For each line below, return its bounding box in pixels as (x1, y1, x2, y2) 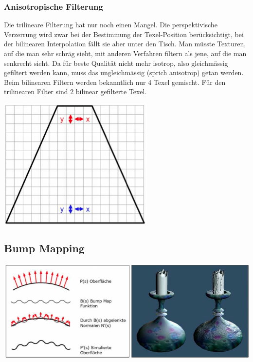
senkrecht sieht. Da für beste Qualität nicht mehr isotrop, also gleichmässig (4, 58, 228, 68)
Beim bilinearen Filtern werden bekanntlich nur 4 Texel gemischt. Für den (4, 77, 226, 87)
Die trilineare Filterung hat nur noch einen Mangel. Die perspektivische (4, 20, 217, 30)
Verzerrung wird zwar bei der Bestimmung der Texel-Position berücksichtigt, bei (4, 29, 244, 39)
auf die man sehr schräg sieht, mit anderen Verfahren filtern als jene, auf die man (4, 48, 247, 58)
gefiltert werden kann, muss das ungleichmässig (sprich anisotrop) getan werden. (4, 67, 244, 78)
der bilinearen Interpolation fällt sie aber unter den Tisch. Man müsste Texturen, (4, 39, 246, 49)
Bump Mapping (4, 240, 85, 255)
